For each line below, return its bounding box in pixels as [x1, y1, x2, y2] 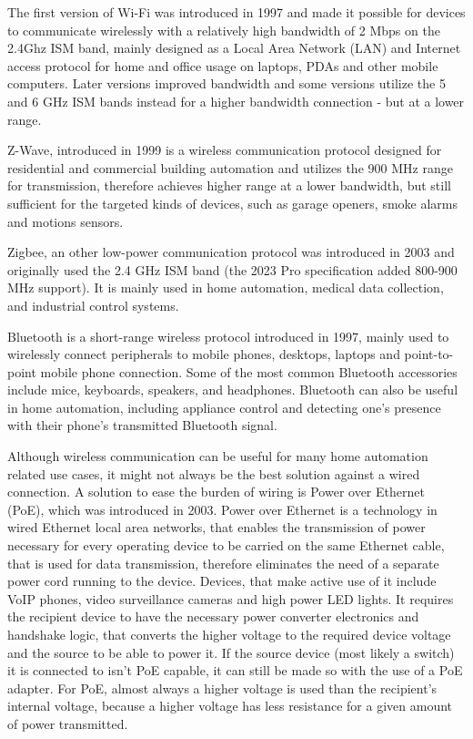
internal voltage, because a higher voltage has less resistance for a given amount [7, 696, 453, 715]
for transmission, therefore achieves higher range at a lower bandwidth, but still [7, 176, 451, 195]
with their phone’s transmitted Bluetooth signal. [7, 416, 277, 435]
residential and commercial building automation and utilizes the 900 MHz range [7, 158, 453, 177]
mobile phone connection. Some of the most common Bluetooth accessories [40, 362, 458, 381]
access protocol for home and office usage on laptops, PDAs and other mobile [7, 56, 438, 75]
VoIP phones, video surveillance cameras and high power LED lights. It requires [7, 589, 454, 608]
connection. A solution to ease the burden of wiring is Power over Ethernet [7, 482, 425, 501]
